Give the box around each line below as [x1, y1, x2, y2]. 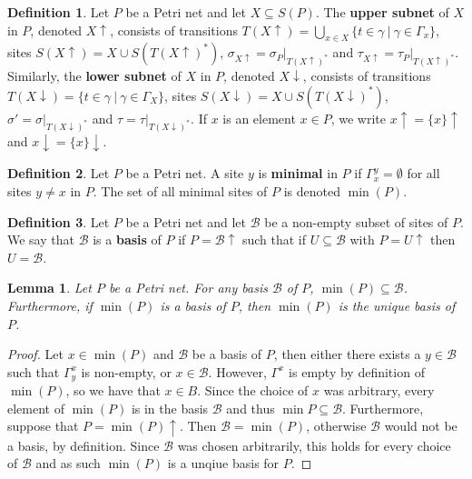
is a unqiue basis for [167, 454, 280, 473]
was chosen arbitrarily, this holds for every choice [177, 435, 451, 454]
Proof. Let [7, 344, 64, 364]
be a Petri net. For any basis [108, 278, 268, 297]
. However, [208, 362, 267, 381]
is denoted [283, 181, 340, 200]
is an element [222, 108, 296, 127]
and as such [35, 454, 101, 473]
